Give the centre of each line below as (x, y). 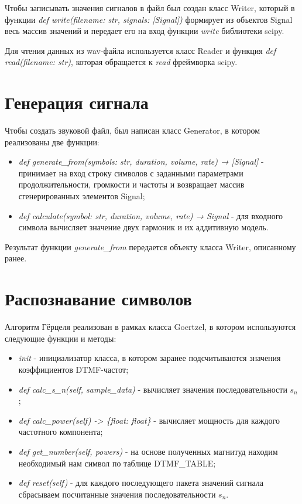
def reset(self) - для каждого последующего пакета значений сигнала (141, 483)
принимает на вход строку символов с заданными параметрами (131, 173)
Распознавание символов (98, 299)
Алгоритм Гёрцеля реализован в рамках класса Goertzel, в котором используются (150, 327)
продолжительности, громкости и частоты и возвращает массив (131, 184)
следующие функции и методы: (61, 338)
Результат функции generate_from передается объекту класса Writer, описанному (150, 246)
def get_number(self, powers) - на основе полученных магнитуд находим (148, 451)
